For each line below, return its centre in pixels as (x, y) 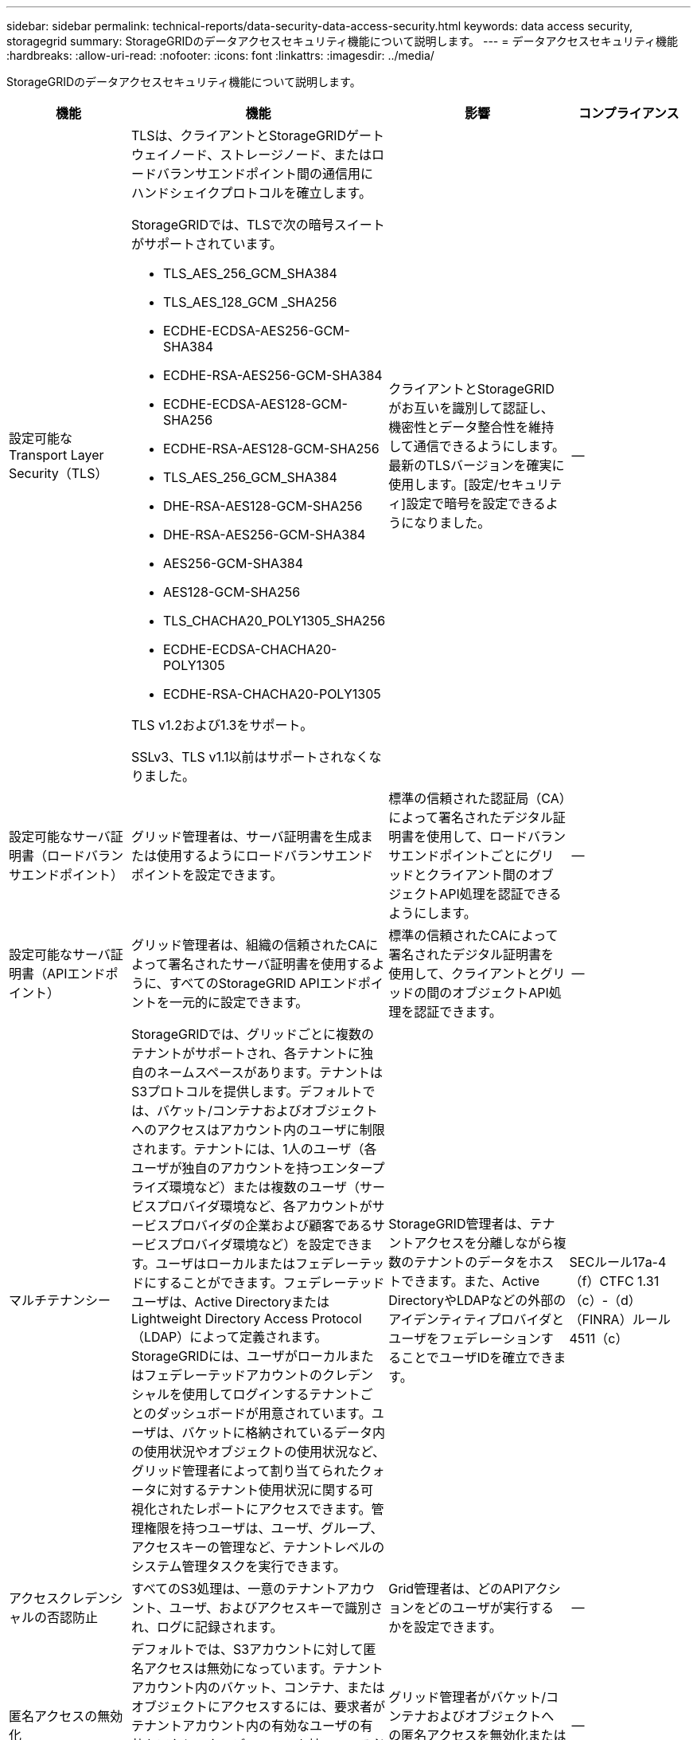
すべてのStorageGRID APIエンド (263, 983)
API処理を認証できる (500, 894)
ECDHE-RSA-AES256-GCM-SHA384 (273, 375)
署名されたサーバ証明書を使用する (270, 964)
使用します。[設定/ (444, 484)
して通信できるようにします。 (477, 446)
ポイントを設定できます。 (207, 875)
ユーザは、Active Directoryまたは (230, 1302)
